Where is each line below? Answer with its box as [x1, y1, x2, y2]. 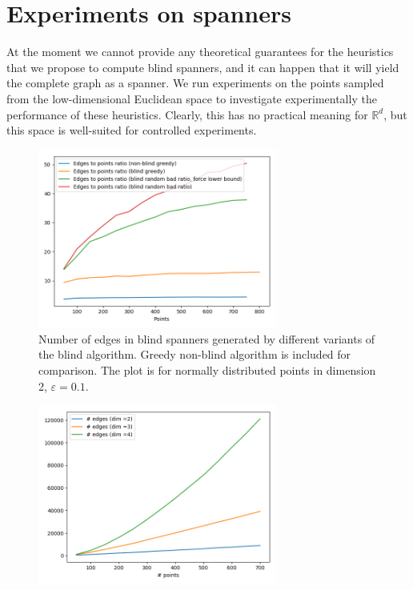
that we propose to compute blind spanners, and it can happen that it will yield [6, 58, 399, 75]
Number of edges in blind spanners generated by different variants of [38, 330, 375, 347]
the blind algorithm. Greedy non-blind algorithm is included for [38, 346, 351, 363]
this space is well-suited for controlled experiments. [6, 122, 257, 138]
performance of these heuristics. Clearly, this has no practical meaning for [6, 106, 368, 122]
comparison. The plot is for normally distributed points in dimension [38, 362, 376, 379]
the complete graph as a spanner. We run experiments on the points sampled [6, 74, 384, 91]
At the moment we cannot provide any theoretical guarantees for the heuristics [6, 43, 394, 60]
